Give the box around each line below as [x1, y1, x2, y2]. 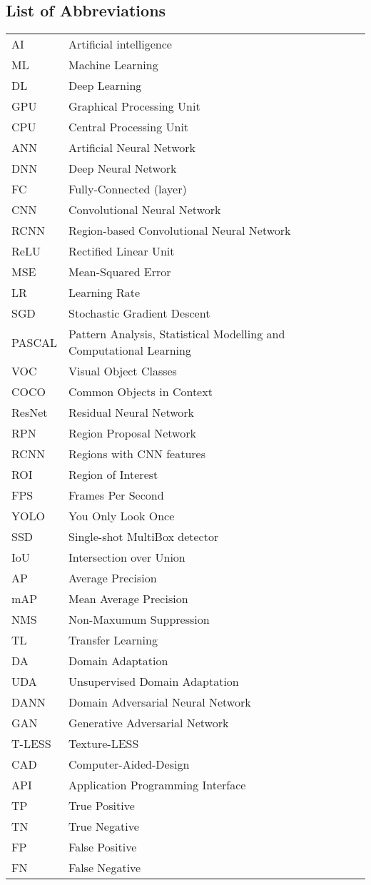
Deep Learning [68, 77, 142, 94]
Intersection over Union [68, 549, 185, 566]
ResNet [11, 404, 48, 421]
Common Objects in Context [68, 383, 213, 400]
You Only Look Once [68, 507, 175, 525]
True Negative [68, 818, 139, 835]
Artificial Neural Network [68, 139, 195, 156]
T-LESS [11, 735, 51, 752]
